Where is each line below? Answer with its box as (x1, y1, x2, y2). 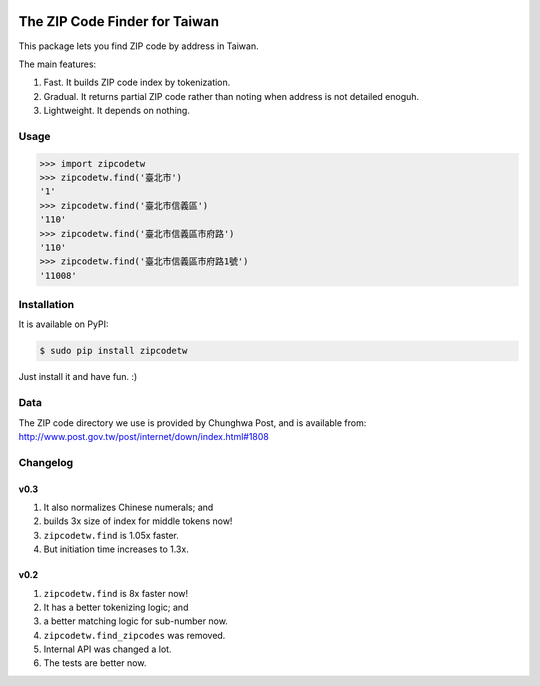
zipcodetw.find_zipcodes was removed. (43, 629, 226, 641)
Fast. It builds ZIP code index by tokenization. (43, 76, 231, 89)
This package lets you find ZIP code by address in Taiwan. (18, 40, 259, 52)
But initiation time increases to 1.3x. (43, 543, 189, 555)
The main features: (18, 58, 97, 70)
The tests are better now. (43, 657, 147, 669)
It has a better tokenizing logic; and (43, 601, 189, 613)
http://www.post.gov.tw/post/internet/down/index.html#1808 (18, 430, 270, 442)
